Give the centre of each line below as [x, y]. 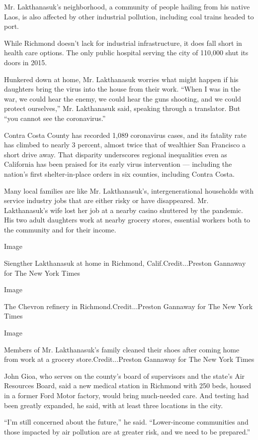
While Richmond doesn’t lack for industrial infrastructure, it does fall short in [123, 43]
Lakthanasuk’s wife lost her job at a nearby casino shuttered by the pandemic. [124, 210]
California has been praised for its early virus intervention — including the [118, 164]
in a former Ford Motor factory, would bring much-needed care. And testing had [127, 395]
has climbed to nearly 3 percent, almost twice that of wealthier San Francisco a [125, 145]
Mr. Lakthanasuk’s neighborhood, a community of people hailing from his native [127, 6]
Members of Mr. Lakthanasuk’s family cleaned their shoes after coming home [122, 349]
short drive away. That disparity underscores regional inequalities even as [116, 154]
